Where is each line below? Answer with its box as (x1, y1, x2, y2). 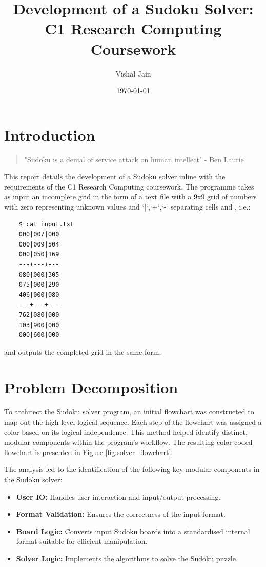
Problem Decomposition (4, 376, 178, 398)
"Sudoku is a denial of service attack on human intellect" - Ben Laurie (24, 154, 244, 164)
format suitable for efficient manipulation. (16, 536, 148, 546)
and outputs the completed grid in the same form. (4, 346, 161, 357)
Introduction (4, 124, 95, 145)
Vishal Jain (115, 68, 151, 79)
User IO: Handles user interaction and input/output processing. (16, 491, 221, 502)
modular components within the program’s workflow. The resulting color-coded (4, 437, 253, 447)
